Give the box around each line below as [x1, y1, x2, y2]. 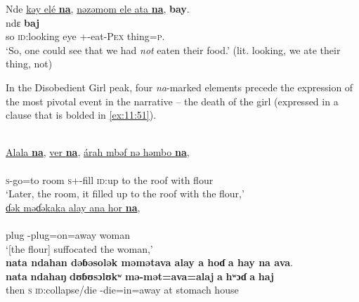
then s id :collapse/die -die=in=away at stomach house [6, 282, 239, 297]
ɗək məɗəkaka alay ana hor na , [6, 199, 141, 214]
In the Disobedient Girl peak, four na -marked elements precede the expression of [6, 79, 353, 94]
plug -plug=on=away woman [6, 227, 130, 242]
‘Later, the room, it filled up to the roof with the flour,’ [6, 186, 244, 201]
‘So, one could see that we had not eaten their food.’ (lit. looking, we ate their [6, 42, 341, 57]
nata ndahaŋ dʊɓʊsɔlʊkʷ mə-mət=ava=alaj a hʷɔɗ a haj [6, 268, 274, 283]
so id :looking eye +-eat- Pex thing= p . [6, 29, 165, 44]
